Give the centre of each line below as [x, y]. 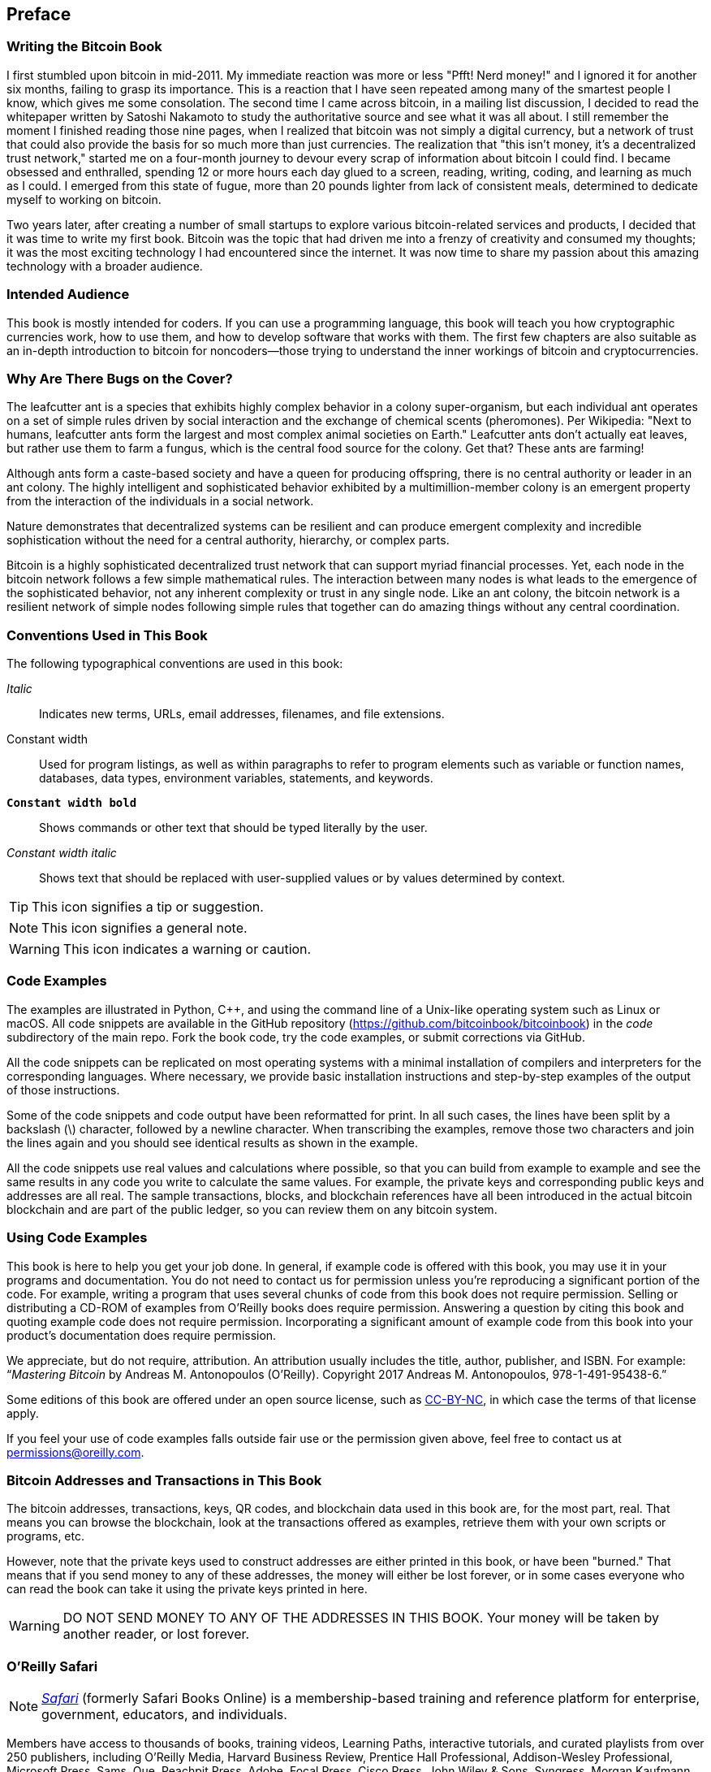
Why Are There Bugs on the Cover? [120, 378]
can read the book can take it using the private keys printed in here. [187, 1589]
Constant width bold [72, 803]
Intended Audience [68, 295]
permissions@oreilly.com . [75, 1452]
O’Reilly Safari [52, 1666]
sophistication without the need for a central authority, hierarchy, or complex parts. [228, 540]
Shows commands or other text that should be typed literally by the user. [233, 828]
